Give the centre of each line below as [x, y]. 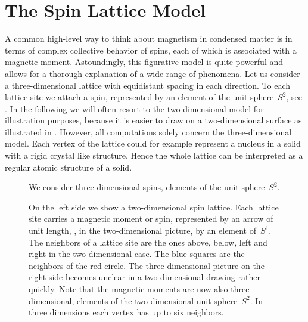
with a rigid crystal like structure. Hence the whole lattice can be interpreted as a [154, 155]
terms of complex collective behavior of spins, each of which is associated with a [151, 50]
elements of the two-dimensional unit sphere [157, 300]
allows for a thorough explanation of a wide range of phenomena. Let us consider [153, 73]
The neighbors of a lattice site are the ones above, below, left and [148, 242]
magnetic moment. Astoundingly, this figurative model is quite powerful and [144, 62]
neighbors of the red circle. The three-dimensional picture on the [147, 265]
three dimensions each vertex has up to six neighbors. [126, 312]
